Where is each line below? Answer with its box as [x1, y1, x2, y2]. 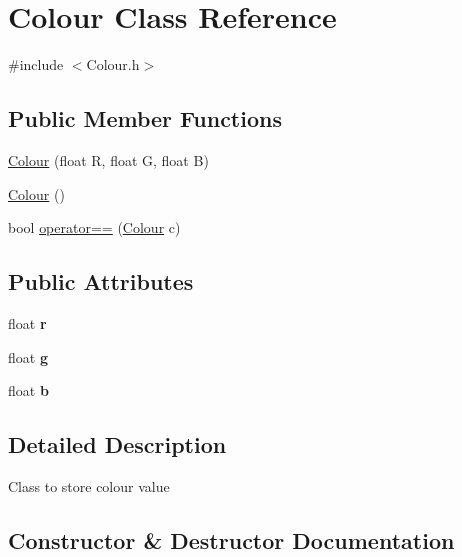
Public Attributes [8, 266, 194, 297]
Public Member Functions [8, 103, 282, 134]
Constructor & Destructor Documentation [8, 524, 455, 555]
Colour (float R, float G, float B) [8, 149, 209, 170]
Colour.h [86, 54, 140, 75]
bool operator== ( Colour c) [8, 217, 181, 238]
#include [8, 54, 64, 75]
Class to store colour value [8, 475, 170, 496]
